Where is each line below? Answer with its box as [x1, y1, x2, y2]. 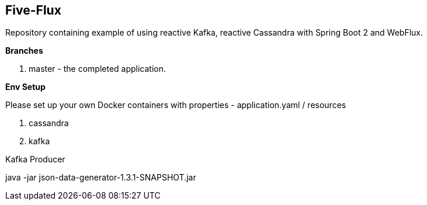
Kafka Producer [5, 154, 65, 165]
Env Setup [5, 82, 46, 92]
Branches [5, 46, 43, 56]
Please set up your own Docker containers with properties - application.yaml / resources [5, 100, 346, 110]
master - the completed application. [29, 64, 166, 74]
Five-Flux [5, 3, 61, 18]
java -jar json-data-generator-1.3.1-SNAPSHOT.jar [5, 172, 196, 183]
